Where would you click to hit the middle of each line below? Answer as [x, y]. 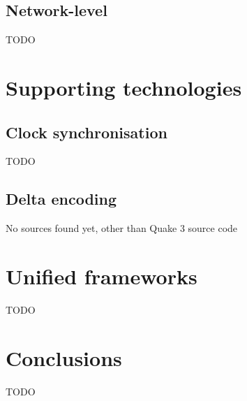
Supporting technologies [124, 87]
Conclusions [64, 357]
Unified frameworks [102, 276]
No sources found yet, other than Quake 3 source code [122, 228]
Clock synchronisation [87, 132]
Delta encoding [61, 199]
